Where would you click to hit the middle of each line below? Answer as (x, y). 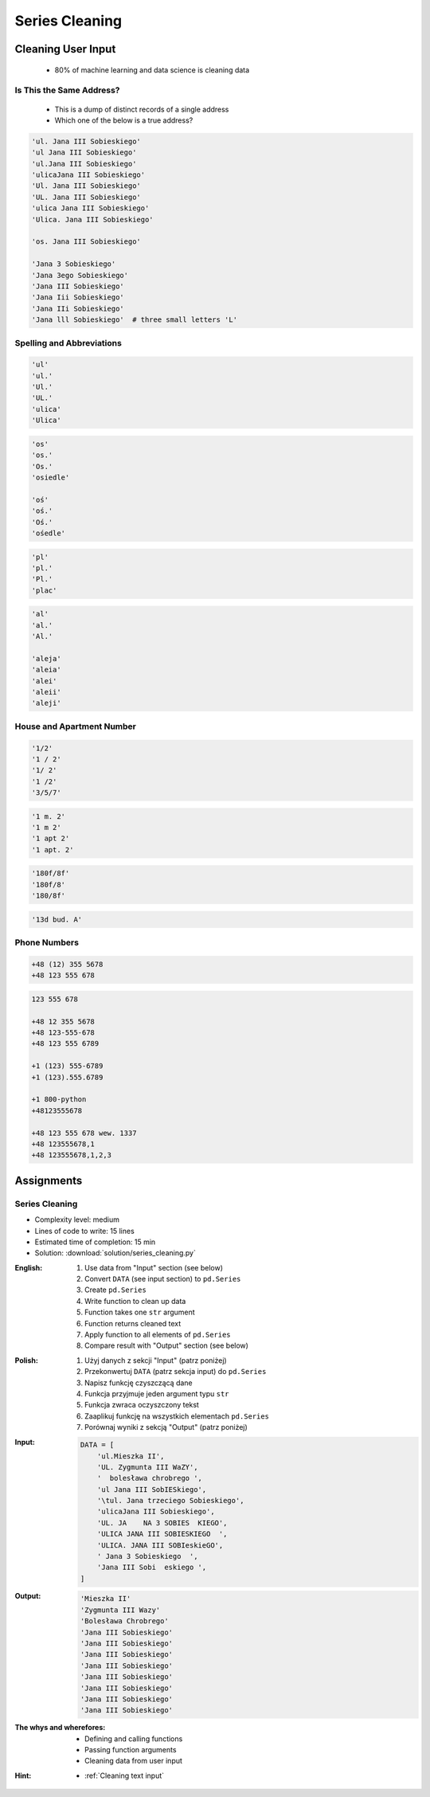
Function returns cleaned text (133, 1323)
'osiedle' (51, 477)
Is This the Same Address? (67, 90)
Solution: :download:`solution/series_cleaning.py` (115, 1253)
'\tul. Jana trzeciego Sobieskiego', (170, 1501)
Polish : (27, 1360)
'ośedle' (49, 533)
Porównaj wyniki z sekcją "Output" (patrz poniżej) (166, 1427)
